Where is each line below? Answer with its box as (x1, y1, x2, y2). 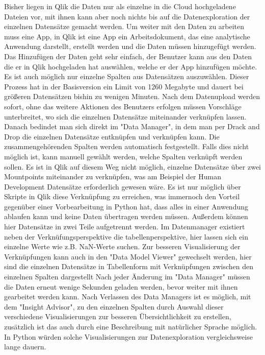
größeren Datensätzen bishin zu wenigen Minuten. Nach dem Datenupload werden (4, 91, 260, 102)
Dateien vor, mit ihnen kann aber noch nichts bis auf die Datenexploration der (4, 11, 250, 21)
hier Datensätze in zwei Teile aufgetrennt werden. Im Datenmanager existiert (4, 221, 245, 232)
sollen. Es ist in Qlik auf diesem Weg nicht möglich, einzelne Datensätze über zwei (4, 161, 261, 172)
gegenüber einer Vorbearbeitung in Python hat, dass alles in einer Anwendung (4, 201, 249, 211)
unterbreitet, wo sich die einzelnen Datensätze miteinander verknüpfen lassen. (4, 111, 247, 122)
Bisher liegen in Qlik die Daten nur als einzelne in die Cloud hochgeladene (4, 1, 236, 11)
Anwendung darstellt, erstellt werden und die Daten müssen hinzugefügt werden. (4, 41, 256, 52)
